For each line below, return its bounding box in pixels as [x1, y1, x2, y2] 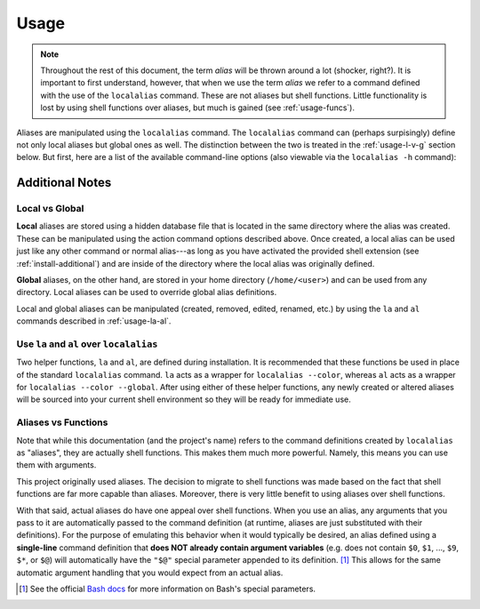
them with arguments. [16, 460, 97, 470]
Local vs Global [16, 203, 84, 215]
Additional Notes [16, 175, 112, 190]
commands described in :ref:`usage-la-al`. [16, 316, 172, 326]
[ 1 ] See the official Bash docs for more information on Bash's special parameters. [19, 583, 316, 594]
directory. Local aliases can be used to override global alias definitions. [16, 287, 277, 298]
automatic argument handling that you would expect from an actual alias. [16, 567, 284, 578]
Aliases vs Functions [16, 416, 108, 429]
